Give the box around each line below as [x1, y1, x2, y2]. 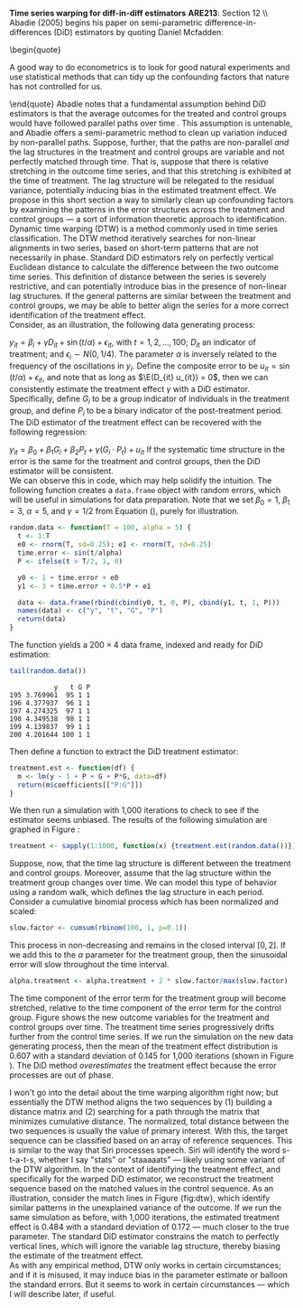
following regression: [9, 426, 87, 437]
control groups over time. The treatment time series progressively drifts [9, 1022, 275, 1032]
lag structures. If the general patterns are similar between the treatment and [9, 291, 291, 301]
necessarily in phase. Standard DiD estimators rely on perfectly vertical [9, 252, 274, 263]
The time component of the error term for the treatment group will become [9, 993, 287, 1004]
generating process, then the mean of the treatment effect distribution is [9, 1041, 279, 1051]
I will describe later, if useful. [9, 1289, 116, 1299]
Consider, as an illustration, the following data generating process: [9, 320, 255, 330]
